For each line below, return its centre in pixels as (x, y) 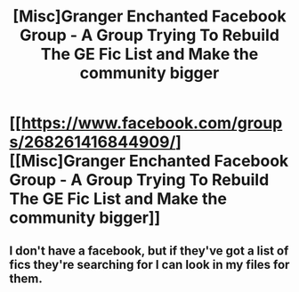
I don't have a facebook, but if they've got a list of (149, 251)
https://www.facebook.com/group (152, 123)
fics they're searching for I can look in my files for (149, 264)
